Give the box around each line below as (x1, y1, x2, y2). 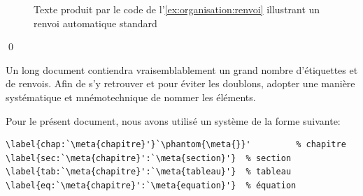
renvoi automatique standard (34, 15, 157, 30)
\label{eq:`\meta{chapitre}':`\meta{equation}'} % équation (6, 180, 297, 190)
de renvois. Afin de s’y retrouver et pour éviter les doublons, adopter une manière (6, 76, 355, 91)
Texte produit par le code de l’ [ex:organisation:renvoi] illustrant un (34, 2, 320, 16)
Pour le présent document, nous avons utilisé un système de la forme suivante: (6, 113, 341, 128)
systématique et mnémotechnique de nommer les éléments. (6, 89, 256, 104)
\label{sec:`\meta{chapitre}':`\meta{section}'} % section (6, 153, 292, 163)
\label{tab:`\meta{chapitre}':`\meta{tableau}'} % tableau (6, 167, 292, 177)
